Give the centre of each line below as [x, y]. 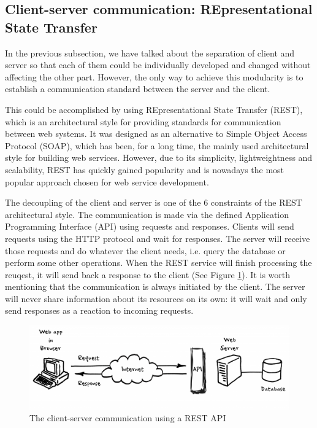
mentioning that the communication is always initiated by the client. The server [155, 286]
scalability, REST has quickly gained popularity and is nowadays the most [145, 169]
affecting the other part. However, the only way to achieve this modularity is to [154, 76]
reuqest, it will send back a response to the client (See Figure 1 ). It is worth [148, 274]
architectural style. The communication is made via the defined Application [147, 214]
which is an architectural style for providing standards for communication [143, 121]
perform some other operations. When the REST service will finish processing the [158, 263]
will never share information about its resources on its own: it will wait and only [156, 298]
